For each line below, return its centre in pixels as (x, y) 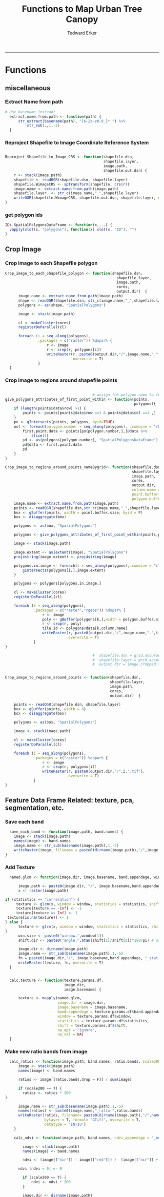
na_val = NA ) (71, 1034)
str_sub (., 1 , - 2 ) (43, 125)
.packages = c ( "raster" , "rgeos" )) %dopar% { (79, 610)
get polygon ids (24, 215)
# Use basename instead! (30, 112)
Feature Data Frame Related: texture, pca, (70, 800)
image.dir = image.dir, (82, 1003)
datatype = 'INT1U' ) (65, 1125)
